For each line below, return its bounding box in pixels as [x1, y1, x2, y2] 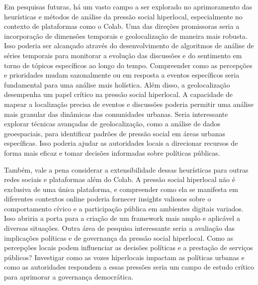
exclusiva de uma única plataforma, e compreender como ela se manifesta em [4, 184, 238, 194]
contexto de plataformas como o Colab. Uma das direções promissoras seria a [4, 21, 240, 31]
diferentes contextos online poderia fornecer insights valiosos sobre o [4, 193, 211, 204]
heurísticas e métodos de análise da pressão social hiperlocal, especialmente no [4, 11, 243, 21]
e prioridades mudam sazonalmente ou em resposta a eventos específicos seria [4, 70, 240, 80]
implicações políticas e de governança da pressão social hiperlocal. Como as [4, 232, 233, 243]
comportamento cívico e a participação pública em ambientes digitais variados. [4, 203, 244, 213]
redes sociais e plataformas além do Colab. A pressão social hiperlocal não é [4, 174, 235, 185]
